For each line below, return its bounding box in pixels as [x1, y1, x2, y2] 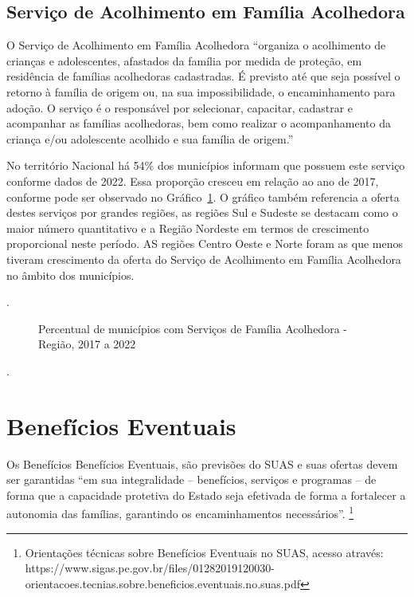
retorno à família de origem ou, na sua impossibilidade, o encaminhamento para [6, 83, 396, 100]
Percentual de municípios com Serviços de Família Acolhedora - [38, 320, 347, 336]
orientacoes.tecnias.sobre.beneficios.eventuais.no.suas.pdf [25, 575, 300, 591]
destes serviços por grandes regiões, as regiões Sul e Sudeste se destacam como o [6, 204, 398, 221]
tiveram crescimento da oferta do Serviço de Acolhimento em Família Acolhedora [6, 250, 401, 267]
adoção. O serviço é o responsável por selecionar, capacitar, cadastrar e [6, 99, 353, 116]
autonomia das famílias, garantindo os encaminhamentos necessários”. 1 [6, 503, 354, 522]
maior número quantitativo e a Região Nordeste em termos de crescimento [6, 219, 369, 236]
